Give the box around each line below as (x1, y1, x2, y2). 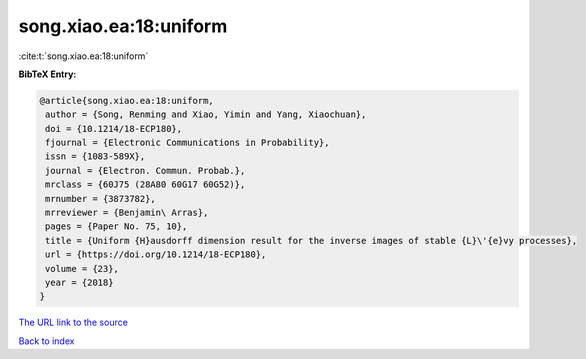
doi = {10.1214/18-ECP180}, (45, 123, 183, 134)
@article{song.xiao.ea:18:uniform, (39, 95, 214, 106)
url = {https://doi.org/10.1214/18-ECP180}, (45, 249, 267, 260)
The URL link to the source (18, 316, 129, 329)
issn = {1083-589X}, (45, 151, 146, 162)
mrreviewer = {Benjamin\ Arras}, (45, 207, 209, 219)
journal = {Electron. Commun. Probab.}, (45, 165, 246, 176)
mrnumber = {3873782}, (45, 193, 157, 204)
